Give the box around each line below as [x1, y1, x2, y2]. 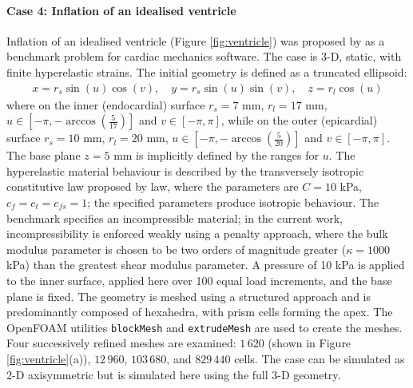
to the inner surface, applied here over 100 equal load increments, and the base [6, 271, 392, 288]
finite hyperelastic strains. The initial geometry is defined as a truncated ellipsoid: [6, 63, 407, 80]
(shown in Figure [268, 335, 351, 351]
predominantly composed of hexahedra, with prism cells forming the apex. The [6, 303, 393, 320]
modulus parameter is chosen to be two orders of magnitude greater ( [6, 240, 347, 257]
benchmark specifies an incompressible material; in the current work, [6, 209, 343, 226]
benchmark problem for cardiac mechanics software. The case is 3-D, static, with [6, 48, 402, 65]
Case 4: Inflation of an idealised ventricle [6, 2, 236, 18]
